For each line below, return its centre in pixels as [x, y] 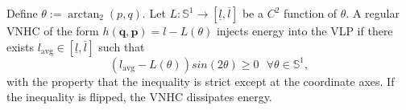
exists [20, 46]
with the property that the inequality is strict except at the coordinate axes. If [201, 81]
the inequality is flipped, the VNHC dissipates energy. [139, 97]
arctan [84, 14]
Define [22, 13]
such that [122, 46]
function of [310, 13]
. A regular [373, 13]
